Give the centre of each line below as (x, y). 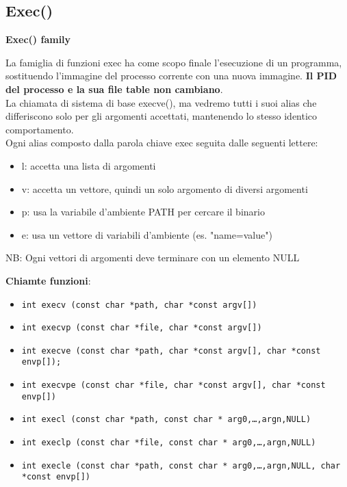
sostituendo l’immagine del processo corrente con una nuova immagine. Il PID (171, 76)
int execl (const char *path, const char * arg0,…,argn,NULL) (166, 420)
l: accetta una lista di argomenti (89, 165)
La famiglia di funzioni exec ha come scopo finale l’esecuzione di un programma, (174, 62)
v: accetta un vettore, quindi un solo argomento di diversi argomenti (165, 188)
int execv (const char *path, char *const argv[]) (139, 305)
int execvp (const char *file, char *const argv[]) (142, 328)
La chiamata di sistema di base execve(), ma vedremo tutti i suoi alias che (161, 102)
